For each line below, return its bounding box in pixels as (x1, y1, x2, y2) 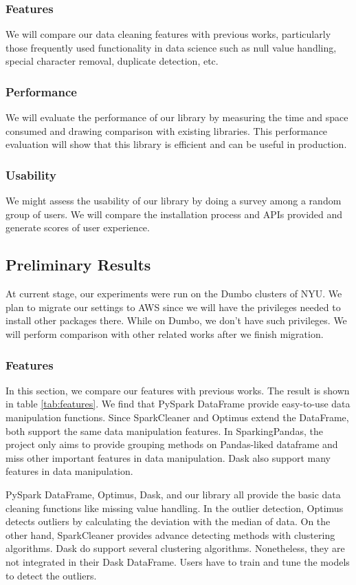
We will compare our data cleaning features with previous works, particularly (5, 27, 331, 41)
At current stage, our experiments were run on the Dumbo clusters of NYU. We (5, 286, 342, 301)
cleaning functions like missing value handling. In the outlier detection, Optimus (5, 500, 344, 515)
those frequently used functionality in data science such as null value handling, (5, 40, 337, 54)
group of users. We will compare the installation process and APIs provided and (5, 206, 343, 221)
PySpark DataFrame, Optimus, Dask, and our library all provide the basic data (5, 487, 341, 501)
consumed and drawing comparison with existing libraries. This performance (5, 123, 328, 138)
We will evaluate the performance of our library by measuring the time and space (5, 110, 348, 125)
